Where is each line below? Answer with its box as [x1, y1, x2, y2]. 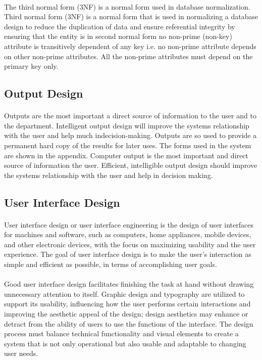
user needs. [4, 348, 38, 358]
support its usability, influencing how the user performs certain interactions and [4, 298, 251, 309]
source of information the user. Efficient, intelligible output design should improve [4, 160, 257, 170]
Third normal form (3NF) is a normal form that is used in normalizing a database [4, 11, 258, 22]
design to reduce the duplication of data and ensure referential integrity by [4, 21, 235, 31]
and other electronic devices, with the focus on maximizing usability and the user [4, 239, 256, 249]
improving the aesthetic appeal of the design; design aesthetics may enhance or [4, 308, 248, 319]
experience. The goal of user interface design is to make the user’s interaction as [4, 249, 251, 259]
